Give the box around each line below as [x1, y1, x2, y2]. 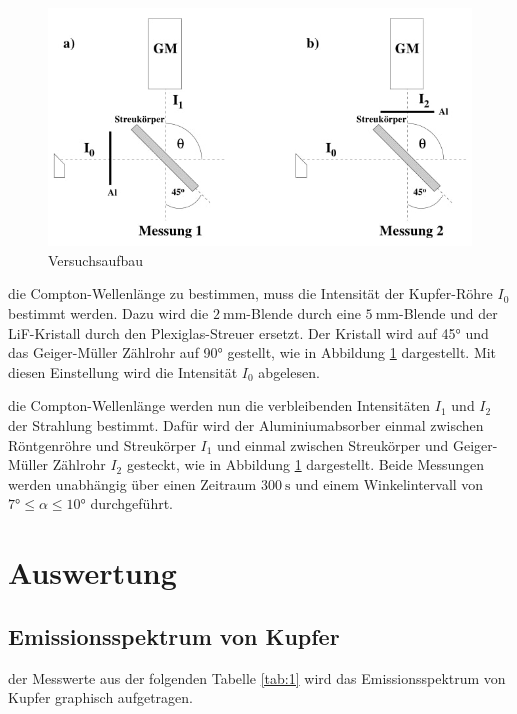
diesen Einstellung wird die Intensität [8, 361, 238, 382]
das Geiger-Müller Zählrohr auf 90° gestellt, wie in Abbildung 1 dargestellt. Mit [8, 342, 497, 363]
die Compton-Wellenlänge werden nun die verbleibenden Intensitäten [8, 395, 431, 416]
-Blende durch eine [246, 303, 361, 324]
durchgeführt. [90, 493, 174, 514]
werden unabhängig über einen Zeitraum [8, 473, 257, 494]
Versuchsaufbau [48, 249, 144, 270]
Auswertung [8, 552, 177, 593]
